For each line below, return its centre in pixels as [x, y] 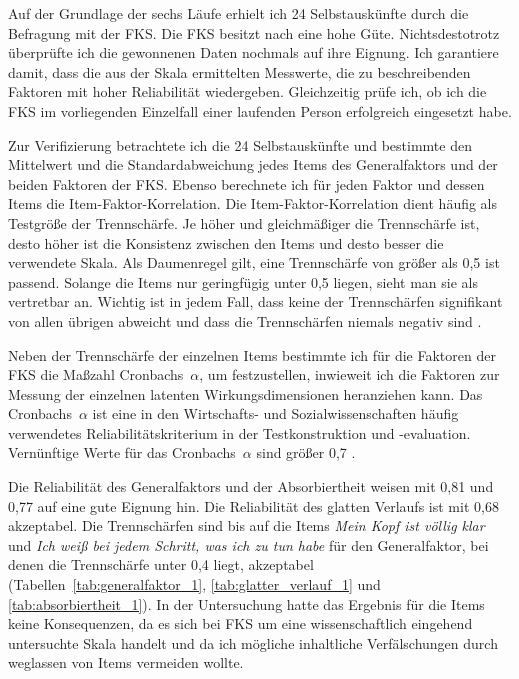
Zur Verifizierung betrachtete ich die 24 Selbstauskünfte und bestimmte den [240, 144]
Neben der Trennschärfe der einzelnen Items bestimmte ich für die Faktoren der [252, 354]
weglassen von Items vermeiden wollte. [126, 662]
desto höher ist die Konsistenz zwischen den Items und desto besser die [226, 242]
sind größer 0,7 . [306, 452]
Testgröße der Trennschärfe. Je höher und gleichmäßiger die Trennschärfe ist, [244, 222]
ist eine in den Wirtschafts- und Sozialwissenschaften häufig [275, 413]
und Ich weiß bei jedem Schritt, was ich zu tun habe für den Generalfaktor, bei [248, 544]
